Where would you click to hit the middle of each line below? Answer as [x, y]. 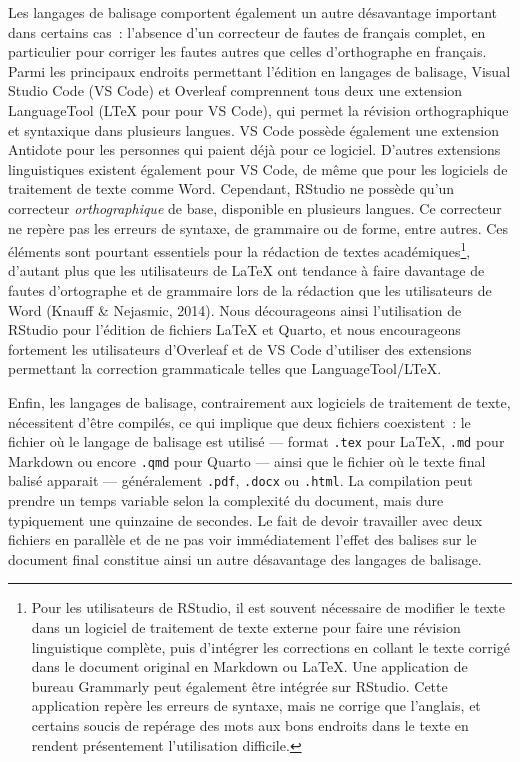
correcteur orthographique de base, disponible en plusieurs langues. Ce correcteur [255, 207]
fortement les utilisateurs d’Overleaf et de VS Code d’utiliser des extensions [240, 348]
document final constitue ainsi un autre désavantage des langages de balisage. [245, 558]
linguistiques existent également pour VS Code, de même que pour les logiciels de [258, 168]
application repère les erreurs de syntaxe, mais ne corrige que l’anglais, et [256, 705]
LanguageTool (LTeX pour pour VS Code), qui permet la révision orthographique [258, 109]
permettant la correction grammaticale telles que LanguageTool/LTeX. [225, 368]
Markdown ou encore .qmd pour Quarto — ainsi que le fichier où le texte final [247, 460]
